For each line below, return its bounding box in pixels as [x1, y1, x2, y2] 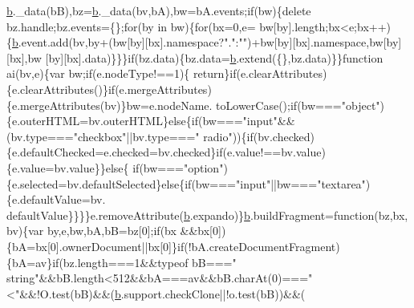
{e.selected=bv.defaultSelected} [6, 175, 162, 192]
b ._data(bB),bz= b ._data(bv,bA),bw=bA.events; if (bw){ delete [6, 2, 311, 18]
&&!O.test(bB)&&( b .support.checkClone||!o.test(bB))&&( [19, 285, 306, 302]
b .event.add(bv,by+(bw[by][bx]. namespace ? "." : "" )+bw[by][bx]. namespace [12, 34, 367, 51]
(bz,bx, [374, 206, 408, 223]
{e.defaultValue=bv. [6, 191, 106, 208]
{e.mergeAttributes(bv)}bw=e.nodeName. [6, 96, 213, 113]
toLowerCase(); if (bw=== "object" [216, 96, 380, 113]
